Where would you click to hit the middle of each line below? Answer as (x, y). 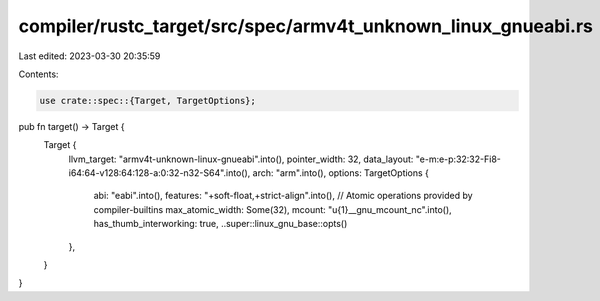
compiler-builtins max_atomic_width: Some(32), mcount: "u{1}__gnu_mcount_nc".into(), (272, 209)
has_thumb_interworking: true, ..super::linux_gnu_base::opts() (220, 224)
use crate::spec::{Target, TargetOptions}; (148, 100)
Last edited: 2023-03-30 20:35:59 (89, 56)
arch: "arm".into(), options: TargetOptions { (341, 173)
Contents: (38, 74)
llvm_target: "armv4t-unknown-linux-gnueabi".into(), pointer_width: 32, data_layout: (241, 159)
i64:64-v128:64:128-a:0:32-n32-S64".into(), (159, 173)
